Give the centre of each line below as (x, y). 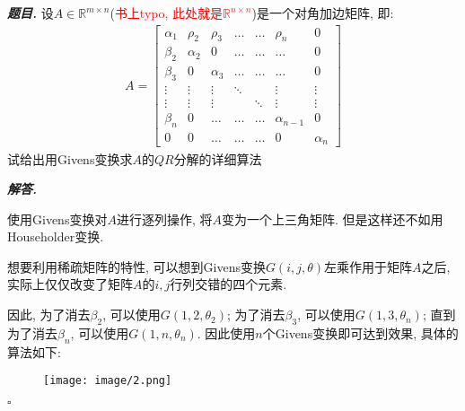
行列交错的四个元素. (228, 284)
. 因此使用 (226, 332)
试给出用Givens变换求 (70, 158)
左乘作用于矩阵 (368, 266)
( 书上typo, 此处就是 (167, 13)
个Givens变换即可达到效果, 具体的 (360, 332)
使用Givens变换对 (57, 219)
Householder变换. (56, 236)
